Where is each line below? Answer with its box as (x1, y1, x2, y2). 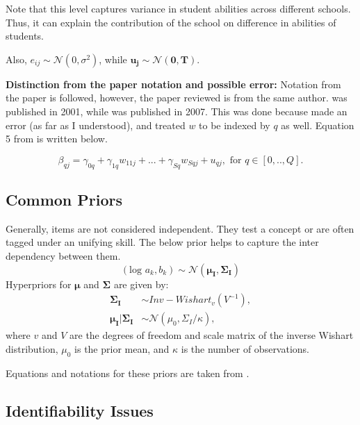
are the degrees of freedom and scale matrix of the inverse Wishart (69, 328, 354, 342)
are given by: (113, 276, 169, 291)
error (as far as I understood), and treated (6, 117, 186, 132)
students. (6, 28, 44, 43)
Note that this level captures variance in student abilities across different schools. (6, 1, 351, 15)
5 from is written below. (6, 131, 108, 146)
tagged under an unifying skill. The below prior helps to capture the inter (6, 235, 319, 249)
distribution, (6, 341, 58, 356)
